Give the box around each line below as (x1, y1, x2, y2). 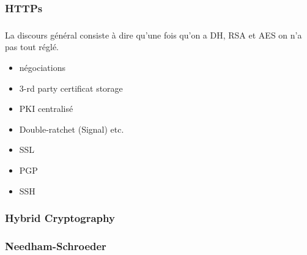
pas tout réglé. (5, 40, 59, 53)
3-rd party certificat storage (19, 81, 123, 94)
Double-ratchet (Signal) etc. (19, 122, 124, 135)
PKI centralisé (19, 102, 73, 115)
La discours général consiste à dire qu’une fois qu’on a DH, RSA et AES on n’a (5, 28, 302, 41)
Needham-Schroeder (5, 238, 106, 253)
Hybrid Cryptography (5, 210, 115, 226)
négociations (19, 61, 65, 73)
